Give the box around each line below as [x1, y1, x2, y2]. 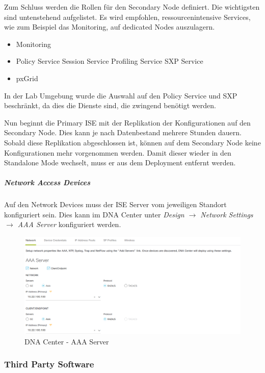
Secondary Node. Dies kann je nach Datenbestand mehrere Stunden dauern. [4, 127, 242, 138]
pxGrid [16, 72, 38, 83]
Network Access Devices [4, 177, 91, 188]
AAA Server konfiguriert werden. [17, 219, 121, 230]
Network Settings [200, 209, 253, 219]
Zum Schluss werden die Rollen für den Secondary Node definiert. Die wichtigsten [4, 2, 260, 12]
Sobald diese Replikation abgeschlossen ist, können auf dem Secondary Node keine [4, 137, 261, 147]
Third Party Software [4, 358, 94, 370]
